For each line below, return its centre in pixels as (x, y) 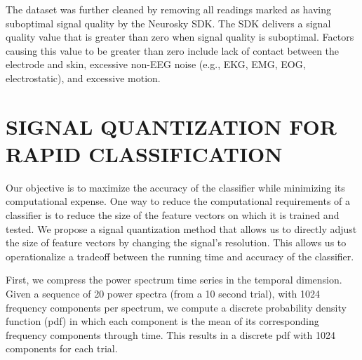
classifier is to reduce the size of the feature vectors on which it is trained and (173, 215)
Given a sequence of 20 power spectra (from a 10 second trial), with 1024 (163, 294)
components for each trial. (62, 348)
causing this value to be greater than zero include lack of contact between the (173, 50)
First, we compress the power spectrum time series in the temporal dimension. (174, 280)
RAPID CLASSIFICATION (144, 153)
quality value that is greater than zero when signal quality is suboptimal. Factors (180, 37)
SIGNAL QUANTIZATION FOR (171, 126)
